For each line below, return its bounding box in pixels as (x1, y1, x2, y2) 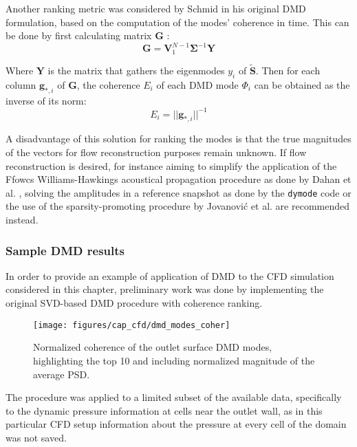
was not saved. (6, 430, 67, 444)
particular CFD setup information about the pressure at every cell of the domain (6, 417, 347, 431)
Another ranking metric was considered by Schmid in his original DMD (6, 1, 306, 15)
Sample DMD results (6, 241, 125, 259)
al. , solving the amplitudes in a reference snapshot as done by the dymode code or (6, 185, 351, 199)
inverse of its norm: (6, 93, 87, 107)
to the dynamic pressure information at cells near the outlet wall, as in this (6, 403, 323, 417)
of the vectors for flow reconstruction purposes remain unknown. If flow (6, 145, 307, 160)
